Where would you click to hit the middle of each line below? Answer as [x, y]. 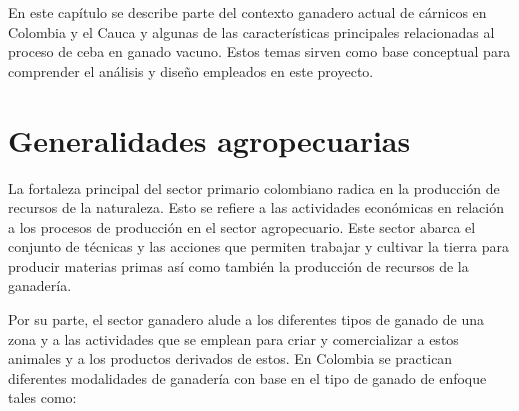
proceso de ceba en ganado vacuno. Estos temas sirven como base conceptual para [259, 51]
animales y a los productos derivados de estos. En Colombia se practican [230, 358]
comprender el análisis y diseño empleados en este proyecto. [191, 70]
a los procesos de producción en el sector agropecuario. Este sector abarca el [242, 226]
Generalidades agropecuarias [209, 139]
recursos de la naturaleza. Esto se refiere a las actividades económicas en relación [256, 207]
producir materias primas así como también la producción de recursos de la [238, 265]
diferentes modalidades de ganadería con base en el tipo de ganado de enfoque [247, 377]
